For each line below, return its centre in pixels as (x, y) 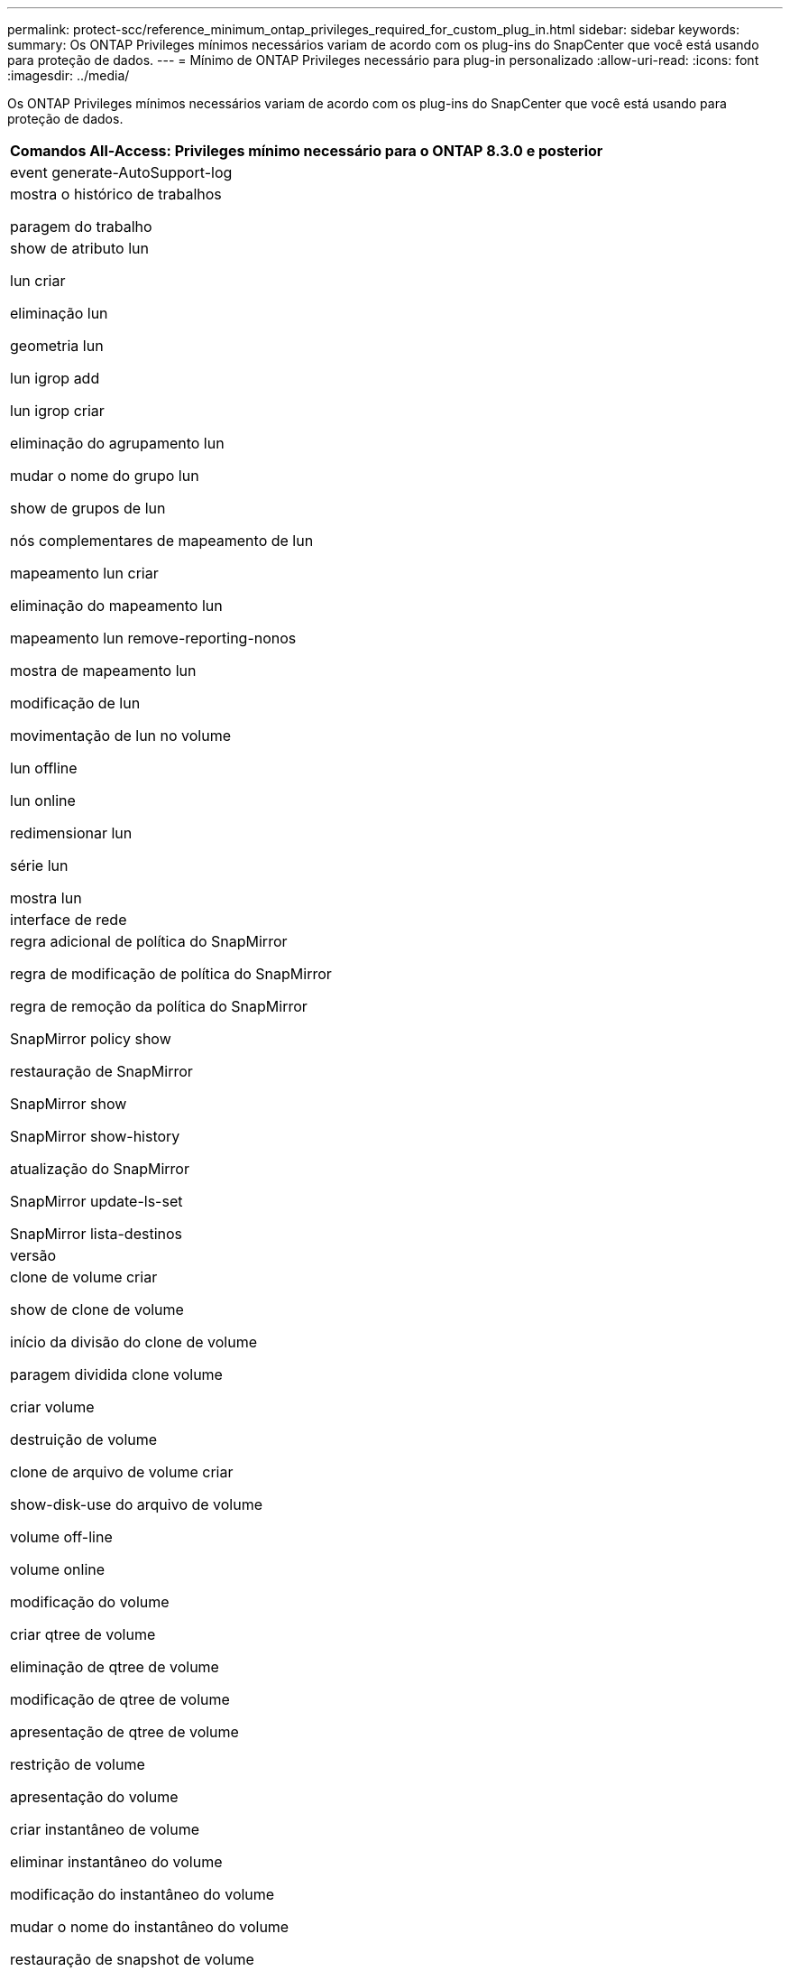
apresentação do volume (94, 1797)
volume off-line (61, 1537)
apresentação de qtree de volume (124, 1732)
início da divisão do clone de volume (134, 1342)
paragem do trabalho (81, 227)
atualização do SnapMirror (100, 1169)
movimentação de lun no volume (121, 736)
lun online (43, 800)
